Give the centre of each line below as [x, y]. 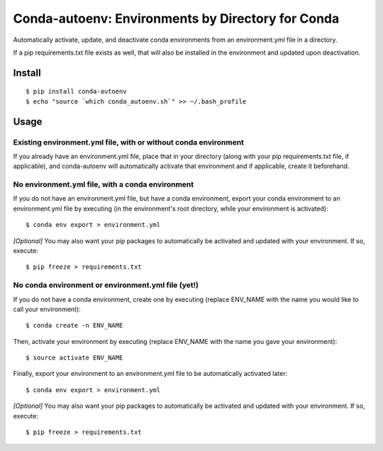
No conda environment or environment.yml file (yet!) [106, 285]
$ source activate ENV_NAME [74, 358]
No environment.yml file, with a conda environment [104, 184]
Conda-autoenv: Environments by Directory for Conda [176, 18]
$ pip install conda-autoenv [76, 91]
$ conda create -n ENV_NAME [74, 325]
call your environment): [47, 309]
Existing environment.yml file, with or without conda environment [129, 142]
